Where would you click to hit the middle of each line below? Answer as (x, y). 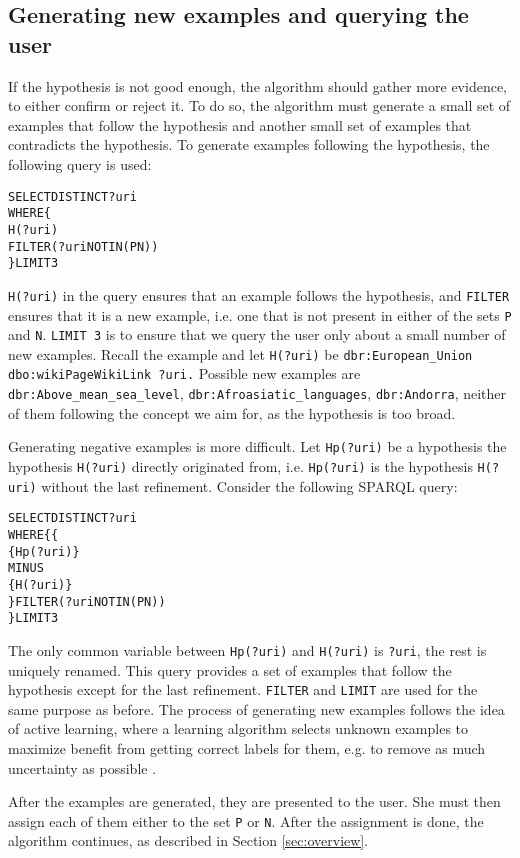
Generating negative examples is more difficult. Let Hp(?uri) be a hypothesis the (257, 446)
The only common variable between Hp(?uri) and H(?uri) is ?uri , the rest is (247, 649)
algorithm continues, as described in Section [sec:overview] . (188, 840)
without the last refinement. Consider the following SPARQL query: (249, 485)
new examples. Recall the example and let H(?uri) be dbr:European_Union (240, 353)
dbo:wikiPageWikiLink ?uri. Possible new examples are (184, 373)
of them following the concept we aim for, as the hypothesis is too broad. (232, 412)
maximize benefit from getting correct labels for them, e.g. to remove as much (247, 748)
